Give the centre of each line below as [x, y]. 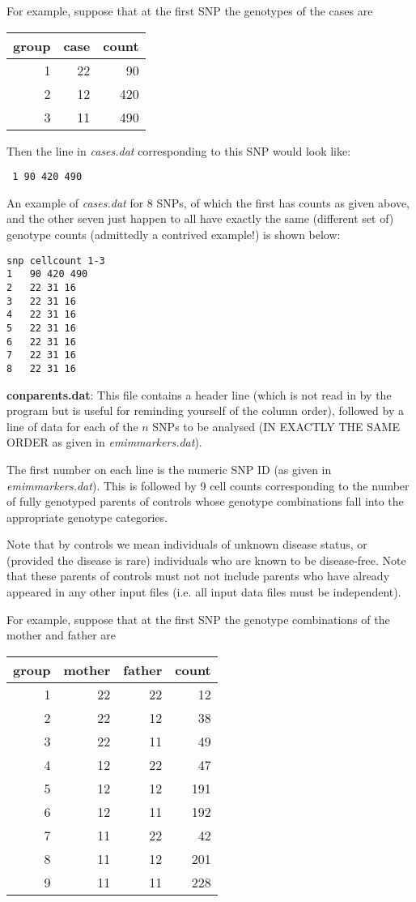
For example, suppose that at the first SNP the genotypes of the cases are [190, 11]
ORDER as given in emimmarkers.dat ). [104, 442]
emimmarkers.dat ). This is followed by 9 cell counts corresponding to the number [208, 485]
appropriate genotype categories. [87, 517]
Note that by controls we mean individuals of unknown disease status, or [187, 544]
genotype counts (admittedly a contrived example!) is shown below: [174, 235]
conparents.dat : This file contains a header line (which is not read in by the [199, 394]
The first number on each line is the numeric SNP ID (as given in [169, 469]
